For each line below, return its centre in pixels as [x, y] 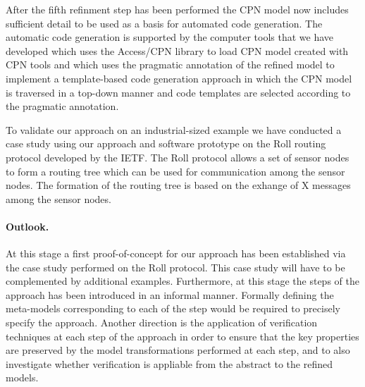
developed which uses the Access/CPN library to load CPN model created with [177, 50]
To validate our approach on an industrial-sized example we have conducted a [174, 129]
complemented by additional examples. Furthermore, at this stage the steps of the [182, 281]
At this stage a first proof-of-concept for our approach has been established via [176, 253]
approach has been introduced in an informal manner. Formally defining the [170, 294]
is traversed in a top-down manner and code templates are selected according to [178, 92]
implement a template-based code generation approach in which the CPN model [179, 78]
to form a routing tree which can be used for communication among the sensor [175, 171]
